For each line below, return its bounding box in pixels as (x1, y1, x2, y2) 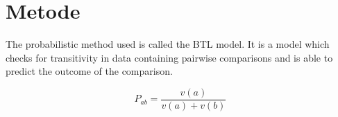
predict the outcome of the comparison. (6, 64, 173, 78)
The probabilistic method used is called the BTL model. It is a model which (6, 37, 330, 51)
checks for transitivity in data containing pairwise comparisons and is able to (6, 50, 333, 64)
